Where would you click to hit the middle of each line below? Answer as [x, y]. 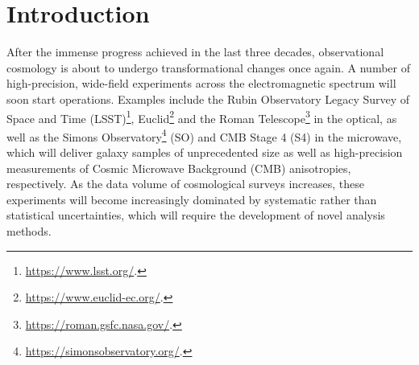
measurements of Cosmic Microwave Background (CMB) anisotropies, [179, 168]
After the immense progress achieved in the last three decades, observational [195, 52]
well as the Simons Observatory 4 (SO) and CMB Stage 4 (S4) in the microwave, [204, 135]
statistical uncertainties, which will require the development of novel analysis [196, 215]
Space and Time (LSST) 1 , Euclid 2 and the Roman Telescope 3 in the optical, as [202, 117]
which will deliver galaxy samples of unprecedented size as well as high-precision [205, 152]
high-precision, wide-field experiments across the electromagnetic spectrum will [201, 83]
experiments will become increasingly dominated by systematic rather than [192, 199]
